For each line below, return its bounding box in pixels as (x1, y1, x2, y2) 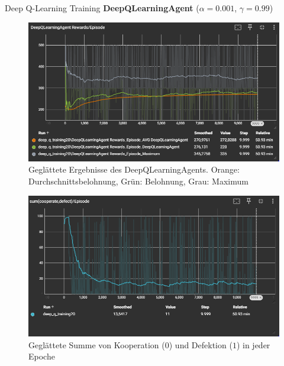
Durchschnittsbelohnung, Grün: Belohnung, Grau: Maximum (28, 174, 248, 187)
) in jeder (236, 338, 270, 351)
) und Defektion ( (169, 338, 233, 351)
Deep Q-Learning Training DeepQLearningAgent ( (5, 2, 199, 14)
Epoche (28, 350, 55, 362)
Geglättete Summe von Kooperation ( (28, 338, 165, 351)
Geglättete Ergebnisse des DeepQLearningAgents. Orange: (28, 163, 240, 176)
